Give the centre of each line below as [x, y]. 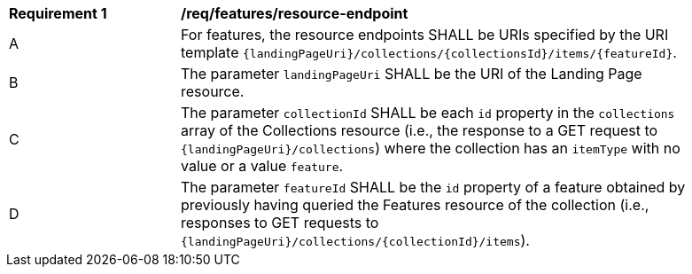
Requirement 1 [58, 13]
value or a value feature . [262, 166]
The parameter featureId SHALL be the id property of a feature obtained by [433, 187]
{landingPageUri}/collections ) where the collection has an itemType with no [431, 148]
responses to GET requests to [280, 223]
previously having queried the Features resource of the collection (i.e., [415, 205]
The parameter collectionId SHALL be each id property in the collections [428, 113]
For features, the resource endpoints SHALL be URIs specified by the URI [425, 35]
